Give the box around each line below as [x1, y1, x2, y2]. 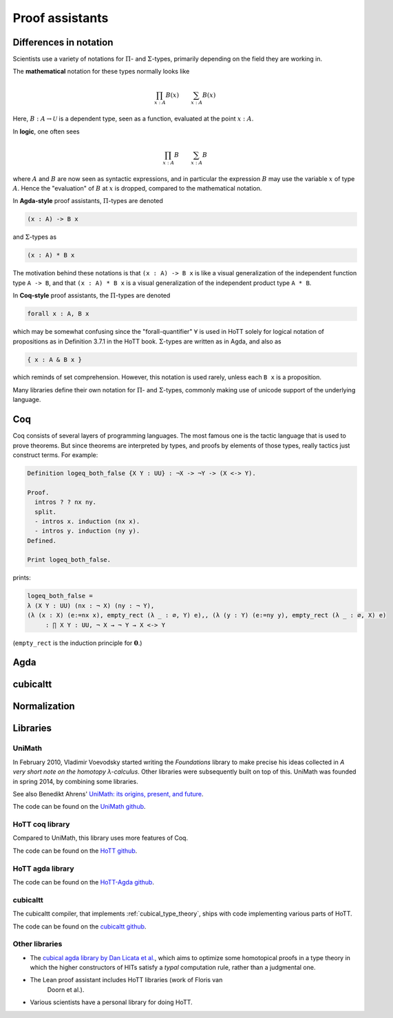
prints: [12, 573, 31, 582]
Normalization [12, 701, 75, 712]
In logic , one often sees [12, 127, 80, 136]
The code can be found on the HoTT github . [12, 847, 138, 855]
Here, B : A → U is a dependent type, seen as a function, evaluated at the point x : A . [12, 114, 254, 123]
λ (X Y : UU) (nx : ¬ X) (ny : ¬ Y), [27, 602, 155, 609]
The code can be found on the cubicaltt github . [12, 922, 147, 931]
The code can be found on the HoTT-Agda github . [12, 878, 155, 887]
